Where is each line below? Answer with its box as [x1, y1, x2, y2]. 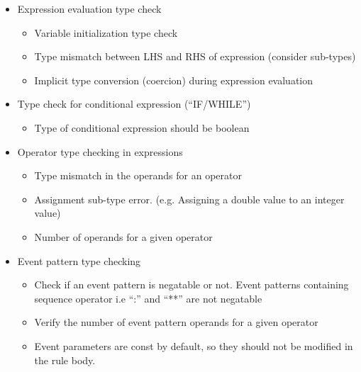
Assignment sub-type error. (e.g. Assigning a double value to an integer [34, 191, 345, 206]
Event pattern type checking [17, 253, 141, 268]
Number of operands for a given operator [34, 229, 213, 244]
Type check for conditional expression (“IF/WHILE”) [17, 96, 251, 111]
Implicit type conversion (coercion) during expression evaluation [34, 72, 313, 87]
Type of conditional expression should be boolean [34, 120, 250, 135]
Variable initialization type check [34, 25, 178, 40]
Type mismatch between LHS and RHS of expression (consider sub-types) [34, 49, 356, 64]
